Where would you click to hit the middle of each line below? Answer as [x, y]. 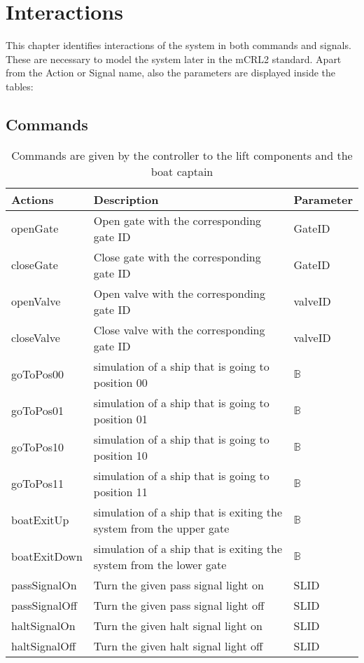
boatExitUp [40, 520]
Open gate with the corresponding [177, 220]
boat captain [182, 171]
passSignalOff [44, 605]
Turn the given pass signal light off [179, 605]
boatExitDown [47, 556]
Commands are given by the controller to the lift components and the [182, 155]
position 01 [120, 418]
